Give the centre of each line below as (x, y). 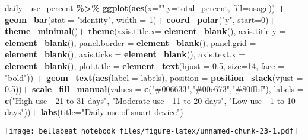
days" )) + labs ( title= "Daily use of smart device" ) (94, 112)
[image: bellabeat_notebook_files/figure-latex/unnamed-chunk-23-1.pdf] (151, 131)
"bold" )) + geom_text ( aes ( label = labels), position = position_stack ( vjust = (154, 77)
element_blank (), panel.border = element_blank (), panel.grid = (131, 42)
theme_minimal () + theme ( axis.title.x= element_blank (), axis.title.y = (145, 31)
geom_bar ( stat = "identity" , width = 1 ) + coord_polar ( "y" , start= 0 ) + (141, 19)
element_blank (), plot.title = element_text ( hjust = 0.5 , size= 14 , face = (145, 65)
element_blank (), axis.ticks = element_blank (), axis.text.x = (125, 54)
